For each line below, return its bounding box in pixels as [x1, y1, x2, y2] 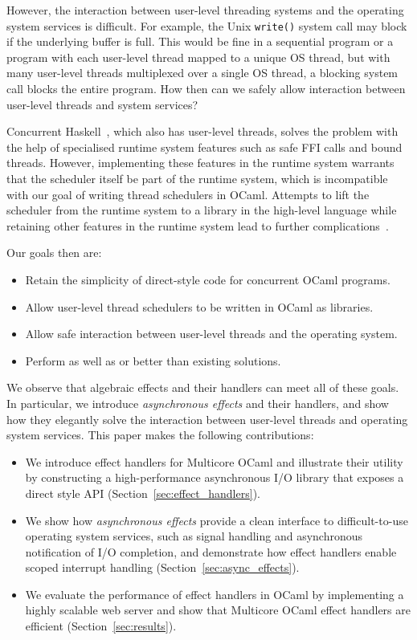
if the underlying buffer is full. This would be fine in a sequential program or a [6, 33, 394, 50]
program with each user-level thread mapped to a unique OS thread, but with [6, 48, 390, 65]
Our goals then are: [6, 244, 102, 261]
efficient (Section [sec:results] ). [25, 618, 177, 634]
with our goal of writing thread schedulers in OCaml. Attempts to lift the [6, 185, 370, 202]
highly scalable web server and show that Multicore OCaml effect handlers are [25, 601, 411, 618]
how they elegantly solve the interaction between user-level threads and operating [6, 410, 408, 427]
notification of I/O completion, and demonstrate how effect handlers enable [25, 543, 397, 560]
